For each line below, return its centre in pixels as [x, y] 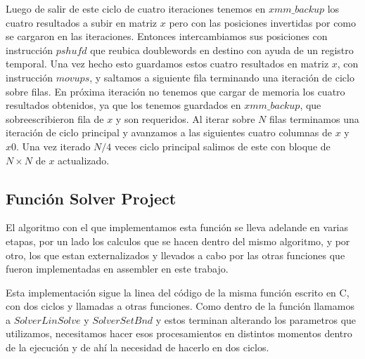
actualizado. [84, 160]
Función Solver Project [91, 198]
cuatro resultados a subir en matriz [82, 22]
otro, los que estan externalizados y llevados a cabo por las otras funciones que [175, 255]
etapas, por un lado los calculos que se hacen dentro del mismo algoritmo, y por [178, 241]
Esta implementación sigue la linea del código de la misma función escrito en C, [178, 292]
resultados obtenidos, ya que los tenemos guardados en [123, 105]
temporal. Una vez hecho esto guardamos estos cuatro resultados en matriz [167, 64]
